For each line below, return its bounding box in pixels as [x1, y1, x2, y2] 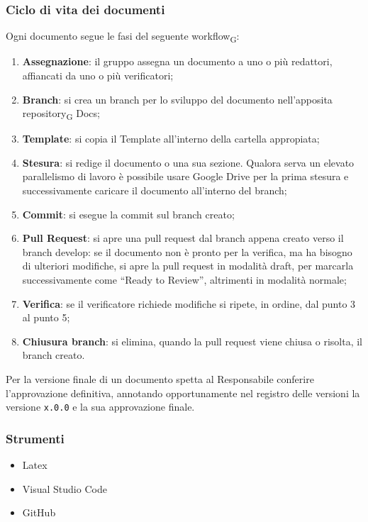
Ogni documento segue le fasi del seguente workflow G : [6, 28, 240, 45]
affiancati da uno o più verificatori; [22, 67, 174, 82]
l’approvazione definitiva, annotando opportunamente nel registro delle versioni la [6, 385, 360, 400]
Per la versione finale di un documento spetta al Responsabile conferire [6, 371, 314, 386]
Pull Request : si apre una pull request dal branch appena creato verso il [22, 231, 344, 245]
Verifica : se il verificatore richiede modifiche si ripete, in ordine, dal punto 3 [22, 296, 356, 311]
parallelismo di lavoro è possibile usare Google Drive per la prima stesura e [22, 169, 349, 184]
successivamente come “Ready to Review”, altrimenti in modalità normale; [22, 272, 347, 287]
